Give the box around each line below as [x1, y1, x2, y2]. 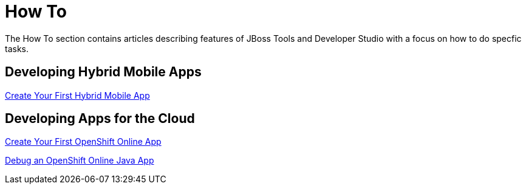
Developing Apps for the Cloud [5, 111, 195, 127]
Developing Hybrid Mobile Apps [5, 64, 202, 80]
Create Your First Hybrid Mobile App [5, 90, 150, 101]
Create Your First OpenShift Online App [5, 136, 162, 147]
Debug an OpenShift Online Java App [5, 155, 154, 166]
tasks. [5, 43, 29, 54]
